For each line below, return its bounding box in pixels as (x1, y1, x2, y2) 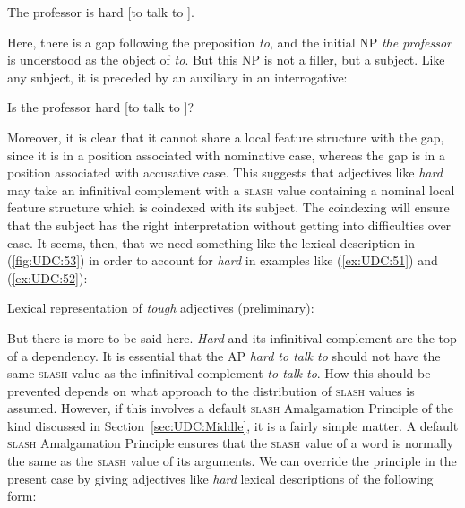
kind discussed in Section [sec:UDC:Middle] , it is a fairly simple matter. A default (7, 416, 459, 435)
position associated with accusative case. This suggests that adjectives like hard (7, 163, 443, 182)
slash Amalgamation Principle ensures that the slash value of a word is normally (7, 434, 454, 452)
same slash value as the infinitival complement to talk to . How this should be (7, 364, 431, 383)
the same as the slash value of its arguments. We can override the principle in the (7, 452, 457, 470)
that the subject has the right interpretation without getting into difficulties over (7, 215, 452, 234)
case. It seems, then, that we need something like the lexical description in (7, 233, 415, 252)
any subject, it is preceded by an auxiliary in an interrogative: (7, 67, 348, 86)
